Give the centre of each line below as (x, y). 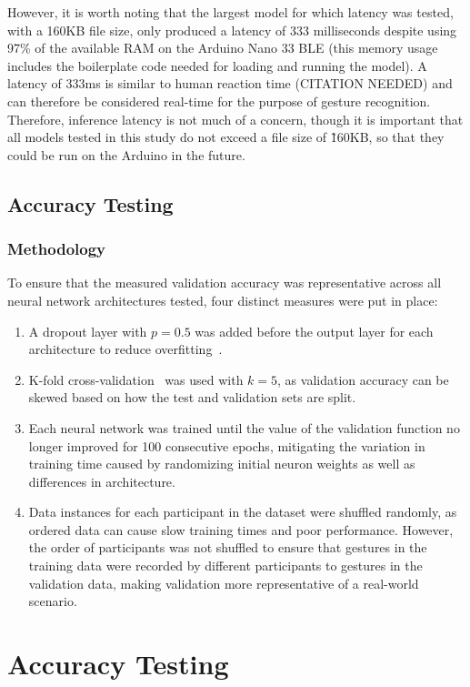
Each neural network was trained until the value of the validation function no (244, 427)
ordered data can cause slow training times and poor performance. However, (241, 529)
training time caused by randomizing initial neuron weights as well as (222, 464)
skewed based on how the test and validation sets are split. (192, 397)
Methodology (57, 249)
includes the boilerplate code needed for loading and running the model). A (217, 65)
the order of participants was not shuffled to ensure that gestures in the (228, 547)
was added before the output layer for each (314, 331)
